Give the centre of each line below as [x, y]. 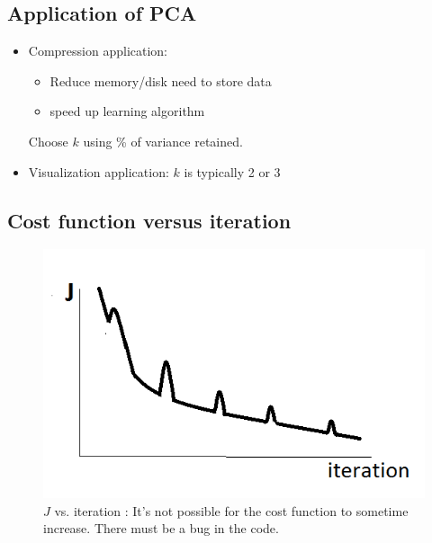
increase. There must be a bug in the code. [161, 528]
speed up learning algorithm [127, 111]
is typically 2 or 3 [232, 171]
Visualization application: [99, 171]
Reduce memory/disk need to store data [161, 80]
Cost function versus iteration [149, 220]
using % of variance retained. [163, 141]
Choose [48, 141]
